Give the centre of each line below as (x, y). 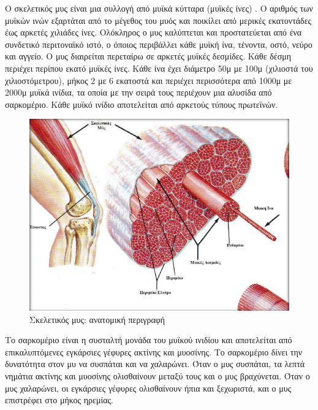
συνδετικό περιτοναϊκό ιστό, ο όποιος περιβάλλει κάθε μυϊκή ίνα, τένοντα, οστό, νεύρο (159, 44)
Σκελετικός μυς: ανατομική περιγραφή (97, 319)
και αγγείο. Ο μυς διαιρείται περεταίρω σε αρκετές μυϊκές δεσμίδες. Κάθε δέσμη (148, 56)
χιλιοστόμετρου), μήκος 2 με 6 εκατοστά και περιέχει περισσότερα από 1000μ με (149, 80)
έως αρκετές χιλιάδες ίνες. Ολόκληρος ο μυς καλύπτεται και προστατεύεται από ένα (153, 32)
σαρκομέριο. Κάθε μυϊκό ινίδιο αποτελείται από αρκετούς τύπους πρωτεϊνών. (142, 104)
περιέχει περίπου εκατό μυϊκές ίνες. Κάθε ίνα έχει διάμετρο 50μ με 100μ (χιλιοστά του (159, 68)
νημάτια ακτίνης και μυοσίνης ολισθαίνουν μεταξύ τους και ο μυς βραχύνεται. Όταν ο (157, 375)
